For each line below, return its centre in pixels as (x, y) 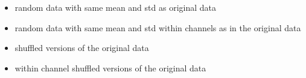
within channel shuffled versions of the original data (110, 67)
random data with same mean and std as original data (115, 7)
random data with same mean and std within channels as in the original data (158, 27)
